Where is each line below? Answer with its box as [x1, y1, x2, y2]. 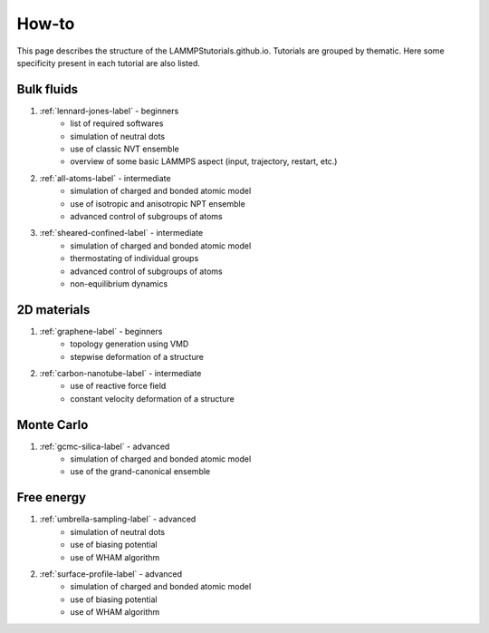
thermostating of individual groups [70, 253, 199, 264]
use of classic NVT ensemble [70, 143, 180, 154]
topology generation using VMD [70, 338, 189, 349]
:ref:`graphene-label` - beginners [39, 326, 163, 336]
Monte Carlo [16, 417, 89, 433]
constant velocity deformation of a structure [70, 393, 235, 404]
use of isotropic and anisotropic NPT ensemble [70, 198, 246, 209]
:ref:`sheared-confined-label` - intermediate [39, 228, 204, 239]
